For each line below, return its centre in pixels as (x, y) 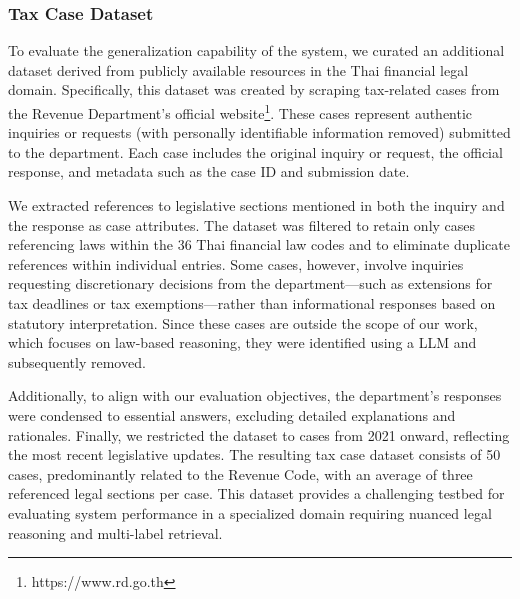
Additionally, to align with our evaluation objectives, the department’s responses (255, 395)
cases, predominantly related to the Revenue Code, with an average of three (240, 473)
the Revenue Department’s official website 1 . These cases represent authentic (240, 111)
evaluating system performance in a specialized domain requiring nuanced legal (250, 512)
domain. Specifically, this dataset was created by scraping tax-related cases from (254, 89)
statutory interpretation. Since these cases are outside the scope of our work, (243, 322)
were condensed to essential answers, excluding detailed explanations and (232, 414)
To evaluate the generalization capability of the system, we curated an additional (256, 50)
